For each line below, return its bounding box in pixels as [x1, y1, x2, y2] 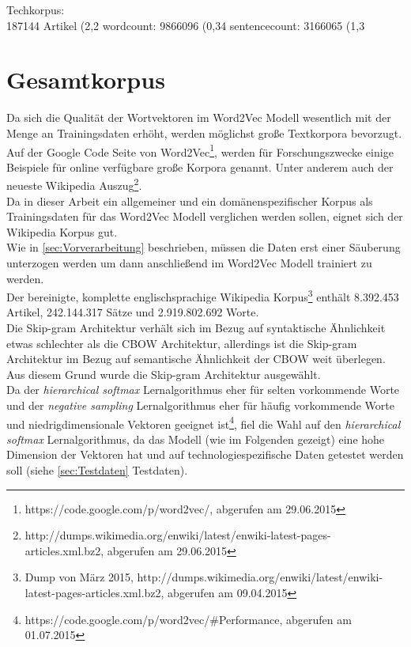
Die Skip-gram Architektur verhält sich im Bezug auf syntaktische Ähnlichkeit [6, 320, 386, 335]
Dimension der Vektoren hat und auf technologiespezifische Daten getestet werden [6, 446, 404, 463]
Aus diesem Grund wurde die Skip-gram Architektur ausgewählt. [6, 365, 321, 382]
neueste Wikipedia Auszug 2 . [6, 175, 142, 193]
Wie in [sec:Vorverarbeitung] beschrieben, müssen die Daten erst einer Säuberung [6, 239, 401, 255]
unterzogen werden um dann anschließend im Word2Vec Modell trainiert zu [6, 254, 372, 271]
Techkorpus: [6, 2, 65, 17]
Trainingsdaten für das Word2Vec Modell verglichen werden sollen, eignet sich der [6, 208, 403, 225]
